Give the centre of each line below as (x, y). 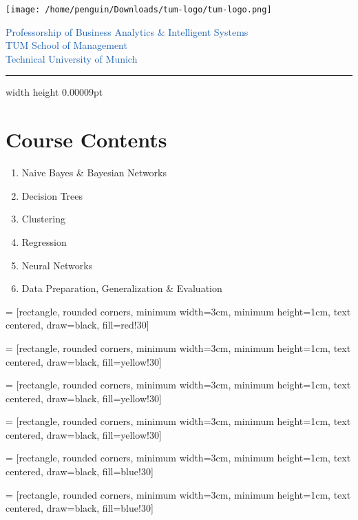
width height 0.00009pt (54, 92)
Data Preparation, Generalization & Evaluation (122, 288)
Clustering (43, 219)
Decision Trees (52, 195)
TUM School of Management (66, 45)
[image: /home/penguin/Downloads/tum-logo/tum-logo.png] (139, 10)
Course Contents (86, 139)
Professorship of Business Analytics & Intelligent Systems (127, 31)
